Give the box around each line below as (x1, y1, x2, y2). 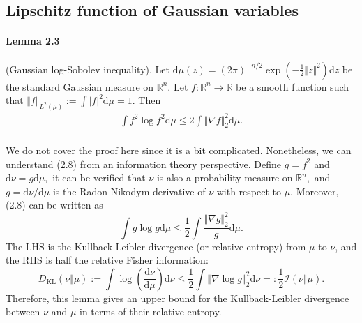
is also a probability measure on (156, 170, 293, 185)
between (6, 304, 40, 319)
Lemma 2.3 (6, 33, 60, 48)
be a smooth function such (236, 79, 349, 93)
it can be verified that (52, 170, 146, 185)
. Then (132, 93, 161, 107)
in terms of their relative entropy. (79, 304, 222, 319)
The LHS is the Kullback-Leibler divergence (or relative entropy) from (6, 239, 306, 253)
